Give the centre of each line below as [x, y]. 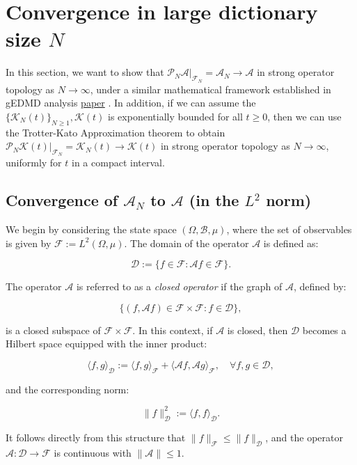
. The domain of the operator [187, 243]
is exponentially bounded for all [175, 116]
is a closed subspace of [53, 330]
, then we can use [304, 116]
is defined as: [291, 243]
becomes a [324, 330]
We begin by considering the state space [91, 229]
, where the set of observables [289, 229]
